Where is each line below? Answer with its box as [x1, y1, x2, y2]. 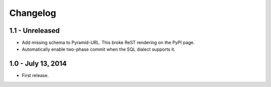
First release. [22, 73, 49, 79]
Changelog [9, 7, 56, 18]
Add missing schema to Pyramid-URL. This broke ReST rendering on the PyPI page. [22, 40, 195, 46]
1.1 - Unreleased [9, 26, 60, 35]
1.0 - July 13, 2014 [9, 60, 67, 68]
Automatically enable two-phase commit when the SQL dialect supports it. [22, 46, 176, 52]
